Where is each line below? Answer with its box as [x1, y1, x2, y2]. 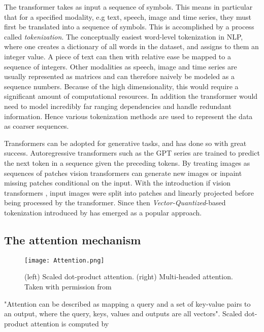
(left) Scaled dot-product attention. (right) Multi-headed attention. [24, 271, 233, 282]
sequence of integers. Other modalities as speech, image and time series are [4, 61, 237, 71]
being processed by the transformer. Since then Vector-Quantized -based [4, 197, 226, 208]
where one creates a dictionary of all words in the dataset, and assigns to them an [4, 41, 259, 52]
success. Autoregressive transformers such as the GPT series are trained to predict [4, 147, 260, 158]
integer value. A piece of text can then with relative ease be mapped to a [4, 51, 231, 61]
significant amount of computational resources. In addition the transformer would [4, 91, 258, 101]
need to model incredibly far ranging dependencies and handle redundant [4, 100, 232, 111]
